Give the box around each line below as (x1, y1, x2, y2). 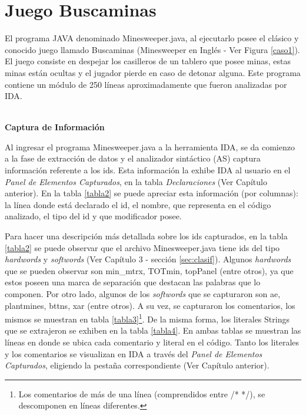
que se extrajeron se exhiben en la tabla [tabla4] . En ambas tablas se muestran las (5, 324, 301, 337)
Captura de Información (5, 121, 105, 133)
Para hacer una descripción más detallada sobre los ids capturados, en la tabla (5, 230, 288, 242)
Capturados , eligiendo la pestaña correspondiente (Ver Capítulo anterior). (5, 359, 270, 371)
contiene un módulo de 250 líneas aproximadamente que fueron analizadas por (5, 78, 287, 90)
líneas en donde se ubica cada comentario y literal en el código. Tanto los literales (5, 336, 300, 348)
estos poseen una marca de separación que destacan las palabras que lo (5, 276, 261, 288)
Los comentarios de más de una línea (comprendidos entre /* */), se (18, 387, 265, 400)
